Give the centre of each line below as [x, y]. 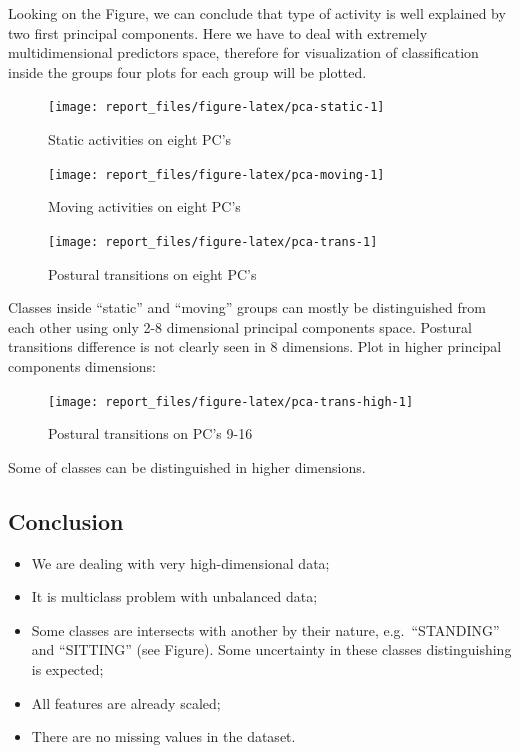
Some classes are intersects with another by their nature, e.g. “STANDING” [265, 629]
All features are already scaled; [126, 702]
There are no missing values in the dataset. [163, 736]
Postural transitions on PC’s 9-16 [150, 433]
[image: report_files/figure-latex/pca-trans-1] [213, 241]
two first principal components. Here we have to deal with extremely [218, 32]
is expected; [67, 668]
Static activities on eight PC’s [140, 139]
